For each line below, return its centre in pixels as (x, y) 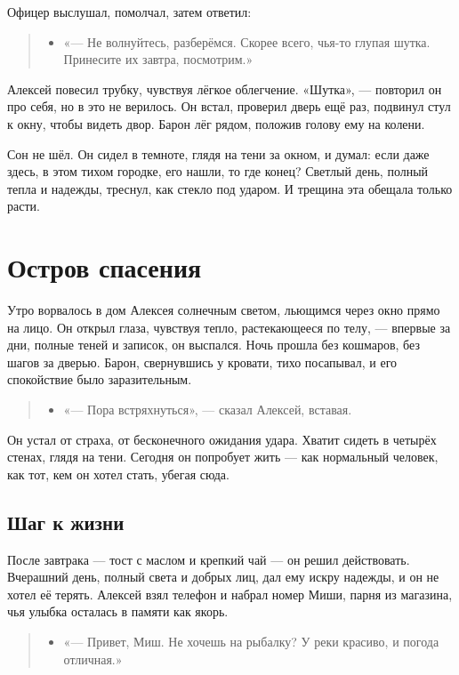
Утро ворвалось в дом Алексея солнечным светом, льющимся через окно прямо (224, 310)
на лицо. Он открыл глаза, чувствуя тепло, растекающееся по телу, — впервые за (229, 327)
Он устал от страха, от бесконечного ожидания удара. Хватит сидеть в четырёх (222, 439)
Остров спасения (105, 267)
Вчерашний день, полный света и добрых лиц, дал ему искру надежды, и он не (223, 577)
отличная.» (93, 659)
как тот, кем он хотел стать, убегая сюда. (118, 474)
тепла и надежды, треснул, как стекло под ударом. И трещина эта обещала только (230, 188)
